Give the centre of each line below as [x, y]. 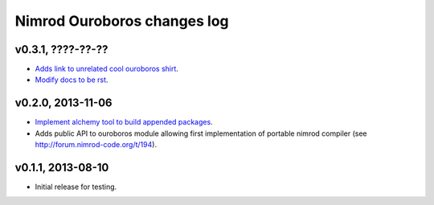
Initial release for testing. [76, 187]
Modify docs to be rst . [72, 80]
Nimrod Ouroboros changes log [122, 21]
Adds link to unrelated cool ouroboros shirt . [106, 69]
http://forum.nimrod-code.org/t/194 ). [96, 145]
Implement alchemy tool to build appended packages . [124, 122]
